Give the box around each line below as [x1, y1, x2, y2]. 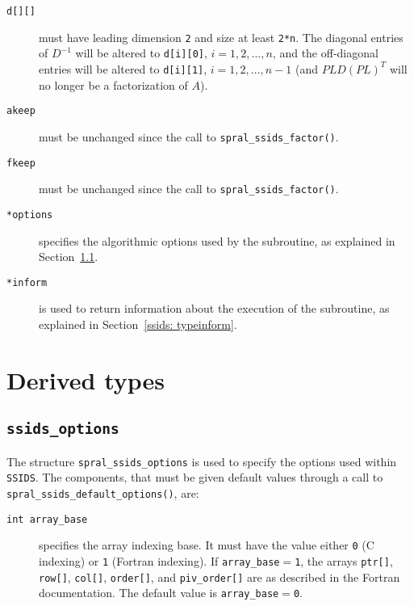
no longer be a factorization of [39, 76, 188, 93]
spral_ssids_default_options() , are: [6, 485, 199, 501]
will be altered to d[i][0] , [75, 44, 207, 61]
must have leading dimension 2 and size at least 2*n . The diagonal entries [39, 28, 404, 45]
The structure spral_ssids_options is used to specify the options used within [6, 452, 397, 469]
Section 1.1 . [39, 248, 98, 265]
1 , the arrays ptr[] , [295, 552, 393, 569]
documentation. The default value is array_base [39, 584, 279, 601]
